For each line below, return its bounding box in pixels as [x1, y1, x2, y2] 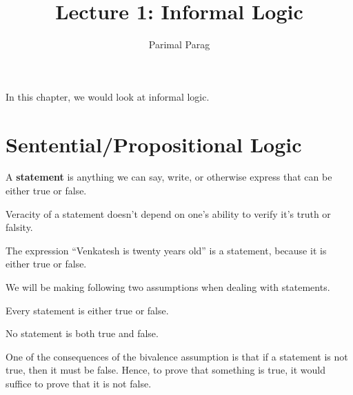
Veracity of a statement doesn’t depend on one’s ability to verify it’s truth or [6, 206, 331, 221]
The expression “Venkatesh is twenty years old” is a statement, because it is [6, 243, 327, 257]
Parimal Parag [148, 37, 210, 52]
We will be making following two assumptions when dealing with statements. [6, 280, 330, 294]
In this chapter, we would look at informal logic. [6, 89, 210, 103]
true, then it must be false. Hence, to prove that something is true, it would [6, 363, 325, 377]
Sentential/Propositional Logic [6, 130, 302, 158]
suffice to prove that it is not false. [6, 376, 152, 390]
